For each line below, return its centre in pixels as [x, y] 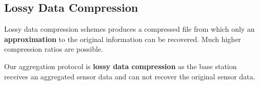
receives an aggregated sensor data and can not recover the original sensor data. [130, 76]
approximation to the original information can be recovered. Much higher [123, 39]
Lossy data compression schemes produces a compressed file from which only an [129, 29]
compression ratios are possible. [54, 49]
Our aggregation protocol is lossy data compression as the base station [121, 66]
